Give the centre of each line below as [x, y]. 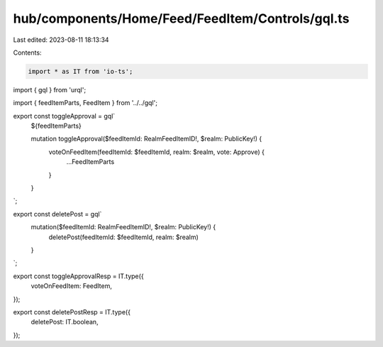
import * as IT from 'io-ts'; [81, 71]
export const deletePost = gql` [57, 214]
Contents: [27, 53]
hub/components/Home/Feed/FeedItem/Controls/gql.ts [181, 18]
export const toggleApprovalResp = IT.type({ [79, 276]
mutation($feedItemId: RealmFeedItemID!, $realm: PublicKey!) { [123, 227]
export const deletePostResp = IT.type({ [72, 312]
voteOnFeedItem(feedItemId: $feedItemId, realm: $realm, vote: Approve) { [157, 152]
